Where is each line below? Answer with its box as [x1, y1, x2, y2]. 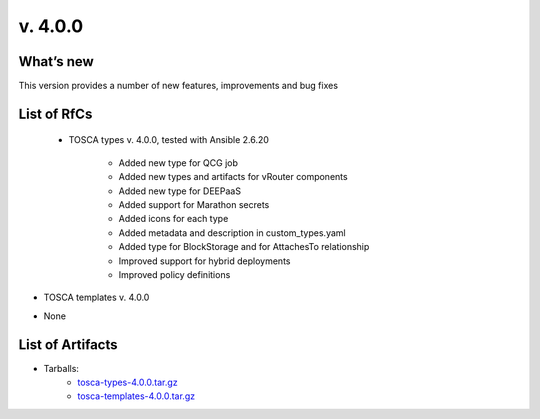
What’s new [18, 53, 94, 70]
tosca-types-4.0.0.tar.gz [77, 376, 179, 389]
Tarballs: [43, 362, 80, 374]
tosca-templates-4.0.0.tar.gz [77, 390, 195, 402]
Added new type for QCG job [118, 156, 239, 169]
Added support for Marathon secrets [118, 199, 270, 211]
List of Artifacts [18, 336, 119, 353]
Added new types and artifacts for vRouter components [118, 171, 349, 183]
